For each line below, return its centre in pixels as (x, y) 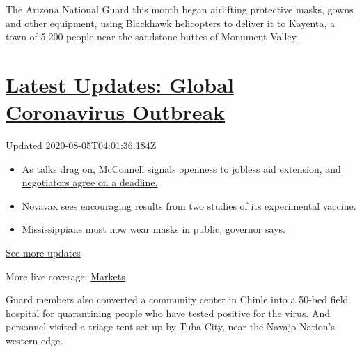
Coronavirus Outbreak (116, 112)
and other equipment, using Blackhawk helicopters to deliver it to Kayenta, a (170, 23)
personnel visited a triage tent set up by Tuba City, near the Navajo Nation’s (170, 327)
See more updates (43, 253)
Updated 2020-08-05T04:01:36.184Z (81, 145)
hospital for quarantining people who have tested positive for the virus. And (168, 313)
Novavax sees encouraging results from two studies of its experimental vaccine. (189, 205)
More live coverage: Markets (65, 276)
